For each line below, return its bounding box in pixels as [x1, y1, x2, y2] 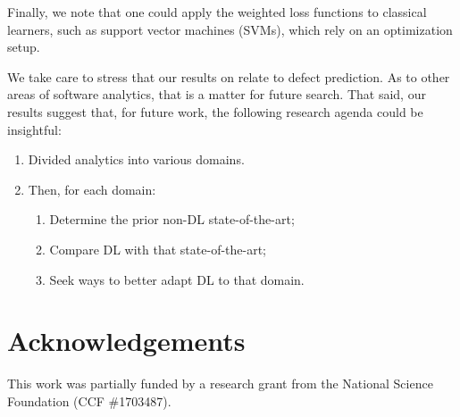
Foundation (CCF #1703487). [7, 391, 171, 410]
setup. [7, 38, 40, 56]
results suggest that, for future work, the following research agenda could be [7, 102, 423, 121]
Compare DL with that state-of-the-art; [49, 239, 267, 258]
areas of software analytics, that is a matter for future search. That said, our [7, 85, 426, 104]
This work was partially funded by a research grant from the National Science [7, 374, 433, 393]
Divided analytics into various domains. [28, 150, 245, 169]
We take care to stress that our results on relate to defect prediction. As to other [7, 67, 450, 86]
